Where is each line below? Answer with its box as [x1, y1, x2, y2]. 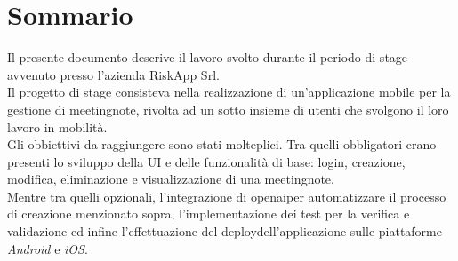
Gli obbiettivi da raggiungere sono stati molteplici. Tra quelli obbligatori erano [7, 135, 437, 154]
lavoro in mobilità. [7, 117, 108, 136]
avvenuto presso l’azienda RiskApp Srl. [7, 65, 220, 83]
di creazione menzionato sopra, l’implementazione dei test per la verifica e [7, 204, 410, 223]
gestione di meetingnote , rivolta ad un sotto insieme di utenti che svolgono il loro [7, 99, 449, 118]
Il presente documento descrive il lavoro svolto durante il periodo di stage [7, 48, 408, 67]
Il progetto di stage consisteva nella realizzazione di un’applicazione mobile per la [7, 83, 451, 101]
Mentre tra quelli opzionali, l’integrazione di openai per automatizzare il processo [7, 186, 446, 205]
